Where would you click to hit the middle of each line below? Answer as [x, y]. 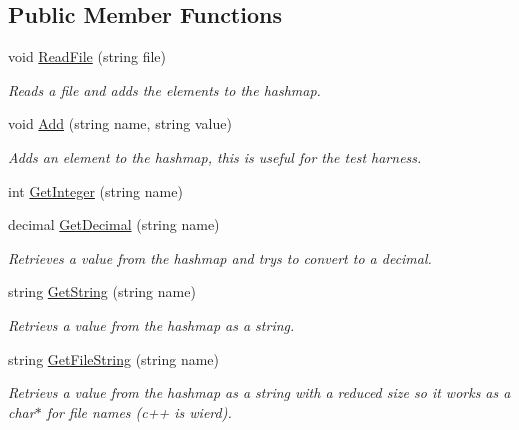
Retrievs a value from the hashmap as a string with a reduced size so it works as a [259, 392]
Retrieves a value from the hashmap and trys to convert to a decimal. [220, 257]
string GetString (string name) [102, 291]
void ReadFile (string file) [87, 56]
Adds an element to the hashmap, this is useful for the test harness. [215, 156]
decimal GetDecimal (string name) [114, 224]
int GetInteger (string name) [95, 190]
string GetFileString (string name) [114, 358]
